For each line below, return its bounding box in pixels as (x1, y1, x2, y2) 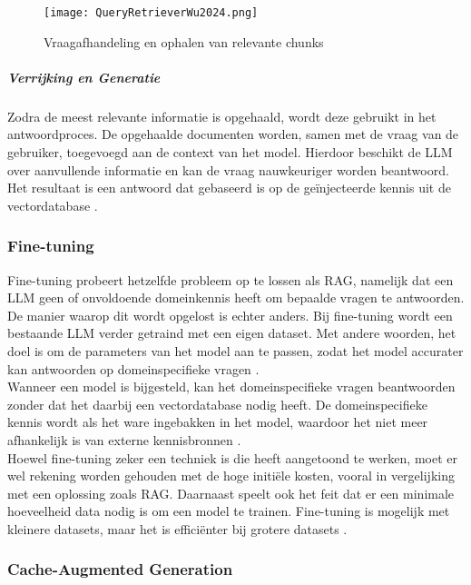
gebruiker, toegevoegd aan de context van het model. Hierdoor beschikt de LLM (7, 143, 453, 161)
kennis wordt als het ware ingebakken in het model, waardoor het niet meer (7, 412, 428, 431)
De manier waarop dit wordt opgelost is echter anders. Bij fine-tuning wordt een (7, 305, 453, 324)
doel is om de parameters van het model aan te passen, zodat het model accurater (7, 341, 464, 360)
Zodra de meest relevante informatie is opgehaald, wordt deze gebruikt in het (7, 106, 437, 125)
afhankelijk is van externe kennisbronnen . (7, 430, 241, 449)
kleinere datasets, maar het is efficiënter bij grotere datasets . (7, 519, 348, 538)
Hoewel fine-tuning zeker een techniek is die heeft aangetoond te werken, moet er (7, 448, 457, 467)
